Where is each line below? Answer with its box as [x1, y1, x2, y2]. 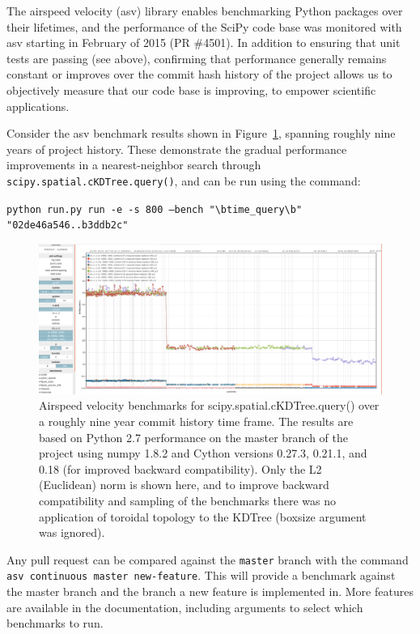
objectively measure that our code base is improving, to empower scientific [6, 81, 376, 98]
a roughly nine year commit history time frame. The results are [39, 413, 354, 429]
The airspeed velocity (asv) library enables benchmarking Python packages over [6, 2, 403, 19]
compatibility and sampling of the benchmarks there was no [39, 491, 337, 508]
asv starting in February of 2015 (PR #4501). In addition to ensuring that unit [6, 34, 401, 51]
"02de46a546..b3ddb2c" [6, 219, 129, 232]
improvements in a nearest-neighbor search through [6, 156, 261, 173]
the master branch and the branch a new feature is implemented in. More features [6, 583, 414, 600]
